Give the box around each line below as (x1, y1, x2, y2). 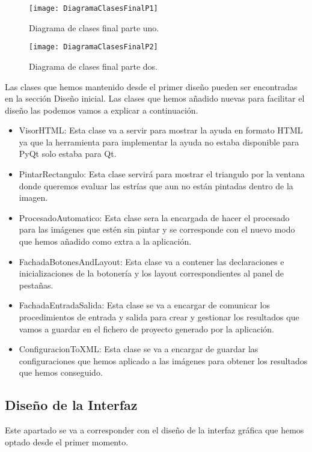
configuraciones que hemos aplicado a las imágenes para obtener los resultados (19, 354, 308, 367)
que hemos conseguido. (19, 366, 103, 379)
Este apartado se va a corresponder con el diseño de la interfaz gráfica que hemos (5, 424, 304, 436)
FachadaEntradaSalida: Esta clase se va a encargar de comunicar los (19, 299, 270, 311)
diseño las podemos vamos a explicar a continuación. (5, 103, 198, 116)
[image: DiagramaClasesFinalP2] (29, 43, 158, 52)
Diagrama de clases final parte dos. (29, 60, 158, 72)
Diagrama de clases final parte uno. (29, 21, 159, 34)
